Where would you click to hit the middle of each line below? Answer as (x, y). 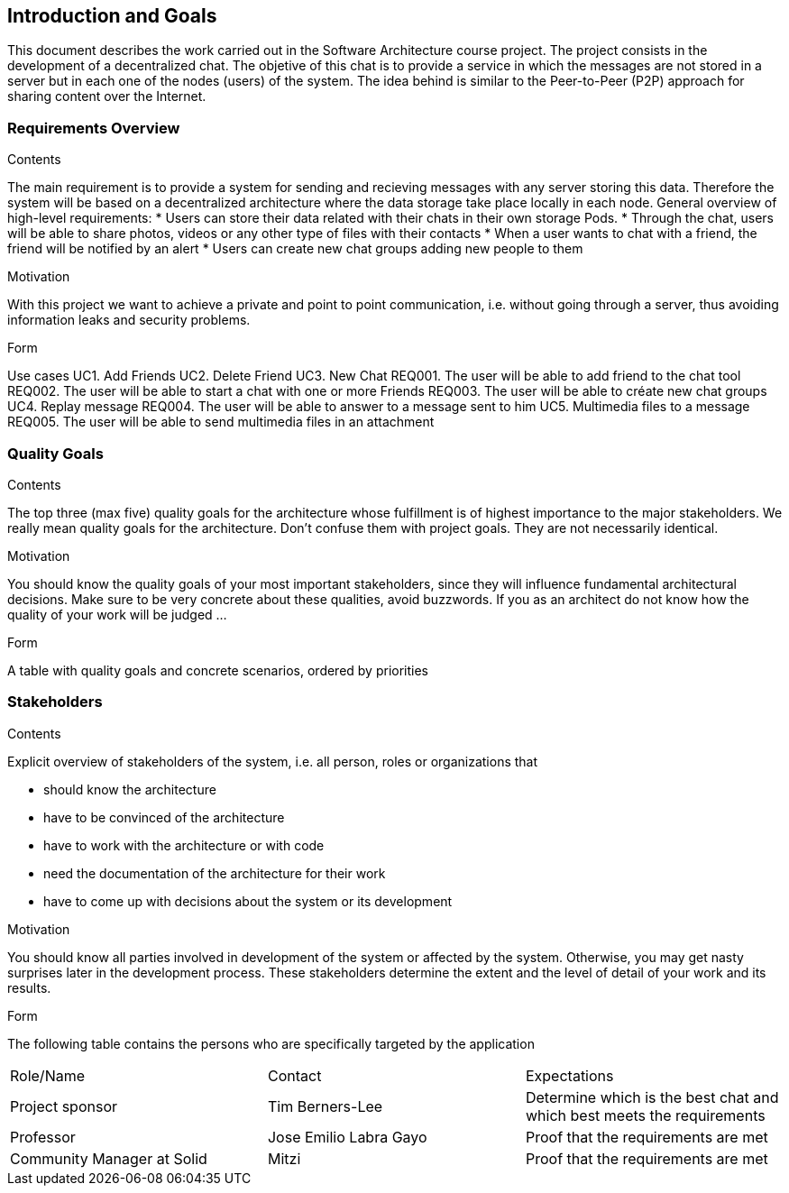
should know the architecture (130, 789)
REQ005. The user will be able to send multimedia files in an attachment (221, 422)
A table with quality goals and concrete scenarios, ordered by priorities (218, 670)
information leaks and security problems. (129, 320)
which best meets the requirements (645, 1115)
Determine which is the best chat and (652, 1097)
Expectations (569, 1075)
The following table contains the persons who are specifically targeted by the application (271, 1043)
